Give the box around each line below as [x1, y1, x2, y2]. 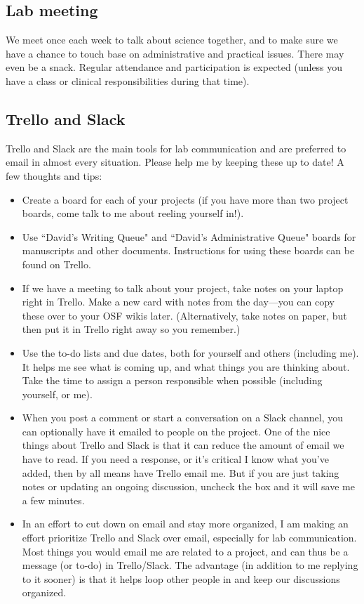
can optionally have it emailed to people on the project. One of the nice [22, 424, 330, 438]
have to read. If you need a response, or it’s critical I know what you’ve [22, 452, 329, 466]
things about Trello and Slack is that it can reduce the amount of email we [22, 438, 344, 452]
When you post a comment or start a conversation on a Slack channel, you [22, 410, 344, 425]
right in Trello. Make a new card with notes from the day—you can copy [22, 294, 335, 309]
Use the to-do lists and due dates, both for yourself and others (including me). [22, 345, 359, 360]
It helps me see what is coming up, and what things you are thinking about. [22, 359, 350, 374]
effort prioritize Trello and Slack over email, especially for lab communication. [22, 530, 357, 545]
